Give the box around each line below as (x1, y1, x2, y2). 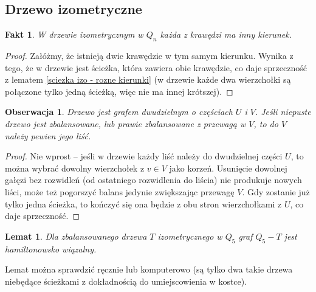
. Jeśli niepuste (255, 105, 311, 118)
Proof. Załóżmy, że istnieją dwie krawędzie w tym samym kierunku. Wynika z (5, 49, 294, 61)
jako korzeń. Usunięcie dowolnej (169, 161, 287, 174)
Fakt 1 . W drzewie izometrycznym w (5, 28, 143, 41)
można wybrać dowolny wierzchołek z (5, 161, 145, 174)
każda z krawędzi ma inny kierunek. (160, 28, 292, 41)
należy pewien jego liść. (5, 129, 91, 142)
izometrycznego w (157, 229, 222, 242)
